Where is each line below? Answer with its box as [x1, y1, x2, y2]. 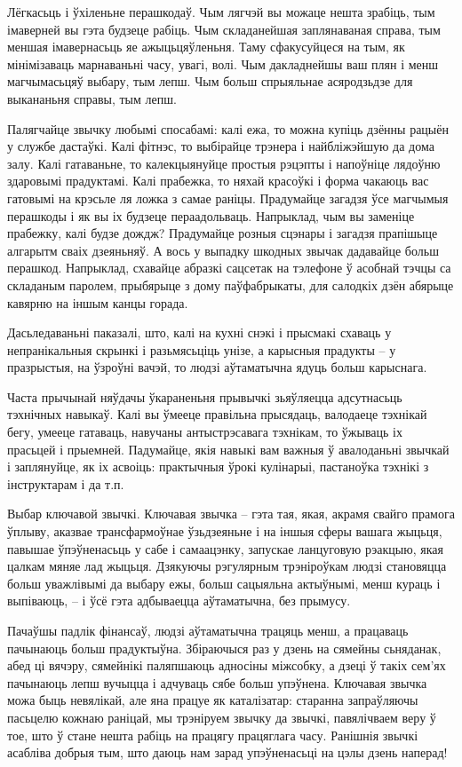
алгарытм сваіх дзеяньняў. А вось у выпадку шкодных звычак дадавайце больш [7, 241, 439, 259]
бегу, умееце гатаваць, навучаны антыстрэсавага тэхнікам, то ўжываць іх [7, 423, 402, 441]
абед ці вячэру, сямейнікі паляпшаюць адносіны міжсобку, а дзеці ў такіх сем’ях [7, 656, 446, 675]
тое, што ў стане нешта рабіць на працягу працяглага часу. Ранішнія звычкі [7, 725, 418, 744]
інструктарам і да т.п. [7, 474, 124, 493]
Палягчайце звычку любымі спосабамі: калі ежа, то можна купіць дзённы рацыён [7, 119, 449, 138]
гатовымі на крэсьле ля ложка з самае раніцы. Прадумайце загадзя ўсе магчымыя [7, 188, 449, 207]
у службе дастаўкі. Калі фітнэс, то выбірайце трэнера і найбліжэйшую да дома [7, 137, 434, 155]
